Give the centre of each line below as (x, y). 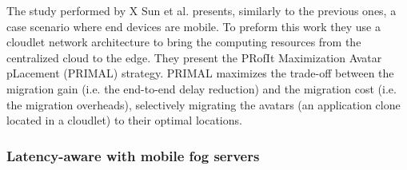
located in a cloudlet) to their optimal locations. (124, 120)
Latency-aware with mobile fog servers (133, 155)
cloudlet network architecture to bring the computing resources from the (184, 42)
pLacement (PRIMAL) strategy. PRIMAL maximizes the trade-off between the (200, 73)
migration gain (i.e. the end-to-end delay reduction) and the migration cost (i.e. (202, 88)
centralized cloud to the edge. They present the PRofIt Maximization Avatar (194, 57)
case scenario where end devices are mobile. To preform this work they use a (194, 26)
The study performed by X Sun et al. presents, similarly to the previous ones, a (202, 10)
